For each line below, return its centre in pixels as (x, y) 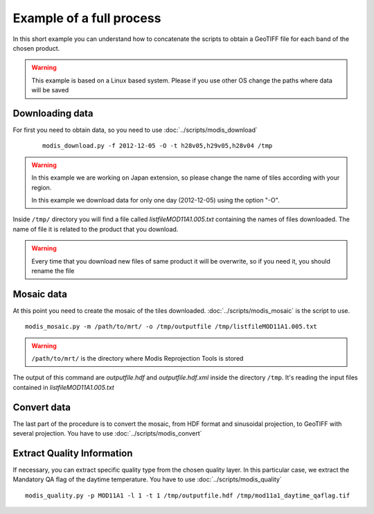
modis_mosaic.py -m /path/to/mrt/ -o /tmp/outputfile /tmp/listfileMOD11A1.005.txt (171, 327)
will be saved (50, 90)
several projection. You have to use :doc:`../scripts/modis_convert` (107, 434)
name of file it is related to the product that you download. (96, 229)
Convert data (42, 407)
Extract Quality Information (73, 453)
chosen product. (36, 48)
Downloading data (53, 113)
